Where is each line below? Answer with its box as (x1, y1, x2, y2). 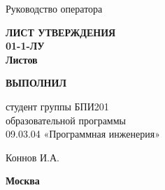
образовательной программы (6, 112, 126, 127)
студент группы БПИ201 (6, 98, 109, 113)
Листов (6, 52, 38, 66)
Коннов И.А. (6, 149, 59, 164)
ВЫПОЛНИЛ (6, 75, 66, 90)
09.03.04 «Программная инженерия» (6, 126, 160, 141)
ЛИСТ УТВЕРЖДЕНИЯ (6, 24, 116, 39)
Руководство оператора (6, 1, 103, 15)
